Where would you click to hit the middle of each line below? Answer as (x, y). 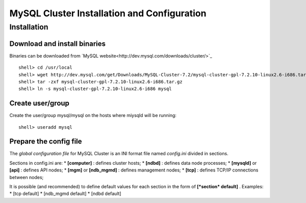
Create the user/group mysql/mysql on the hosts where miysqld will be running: (93, 115)
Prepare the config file (46, 142)
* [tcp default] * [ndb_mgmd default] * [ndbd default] (66, 194)
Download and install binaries (58, 43)
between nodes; (27, 177)
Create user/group (40, 104)
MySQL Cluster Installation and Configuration (108, 13)
